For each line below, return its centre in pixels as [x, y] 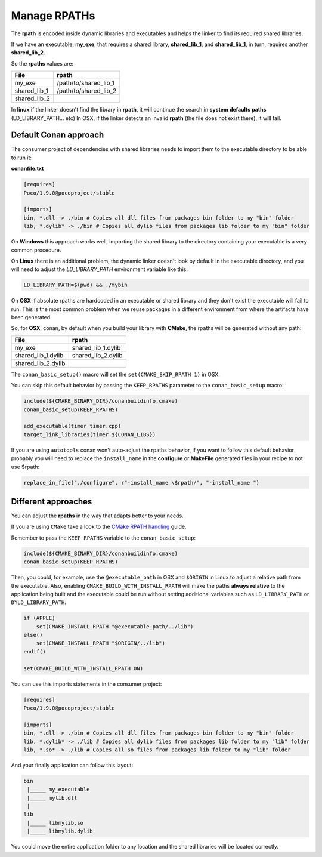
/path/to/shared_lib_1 [86, 83]
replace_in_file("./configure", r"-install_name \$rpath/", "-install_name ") [141, 483]
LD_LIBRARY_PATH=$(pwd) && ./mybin [75, 285]
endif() [35, 651]
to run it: [21, 158]
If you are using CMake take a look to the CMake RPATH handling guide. [99, 527]
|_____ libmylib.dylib [60, 831]
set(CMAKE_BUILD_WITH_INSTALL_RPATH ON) [83, 668]
